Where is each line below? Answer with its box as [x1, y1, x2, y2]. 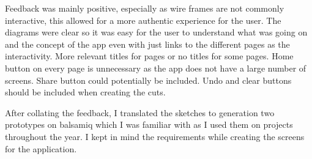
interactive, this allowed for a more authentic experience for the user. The [5, 13, 281, 26]
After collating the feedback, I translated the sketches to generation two [5, 106, 275, 119]
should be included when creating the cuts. [5, 86, 166, 98]
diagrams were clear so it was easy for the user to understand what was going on [5, 26, 308, 39]
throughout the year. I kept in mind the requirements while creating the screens [5, 130, 305, 142]
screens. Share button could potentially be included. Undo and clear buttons [5, 73, 292, 86]
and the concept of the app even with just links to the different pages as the [5, 37, 290, 50]
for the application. [5, 142, 77, 155]
